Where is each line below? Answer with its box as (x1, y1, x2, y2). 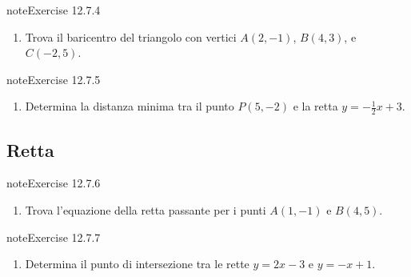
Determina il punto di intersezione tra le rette (25, 255, 249, 272)
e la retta (293, 98, 338, 114)
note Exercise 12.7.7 (6, 228, 101, 245)
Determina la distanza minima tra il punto (25, 98, 234, 114)
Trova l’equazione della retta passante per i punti (25, 202, 266, 218)
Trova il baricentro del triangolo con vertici (25, 28, 237, 45)
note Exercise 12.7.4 (6, 2, 101, 18)
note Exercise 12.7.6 (6, 175, 101, 191)
